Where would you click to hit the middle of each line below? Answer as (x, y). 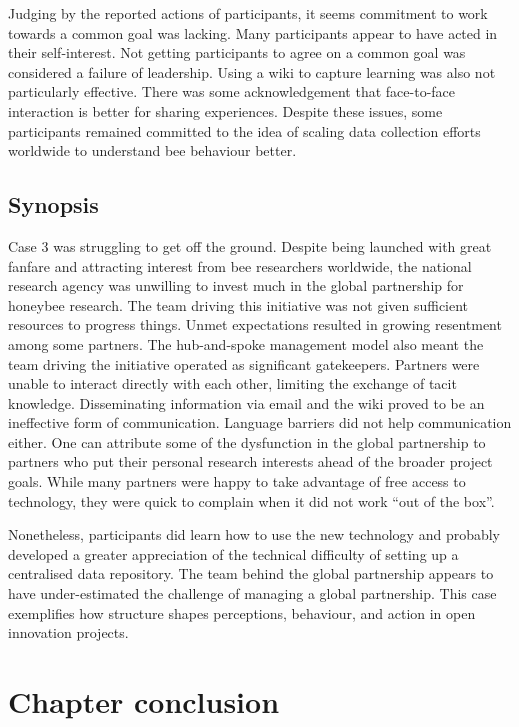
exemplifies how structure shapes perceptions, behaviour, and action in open (242, 612)
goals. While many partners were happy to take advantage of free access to (237, 481)
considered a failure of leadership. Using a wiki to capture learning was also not (252, 71)
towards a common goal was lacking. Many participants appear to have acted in (253, 32)
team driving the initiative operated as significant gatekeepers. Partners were (244, 363)
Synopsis (53, 204)
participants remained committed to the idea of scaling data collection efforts (244, 130)
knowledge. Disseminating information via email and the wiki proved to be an (246, 402)
